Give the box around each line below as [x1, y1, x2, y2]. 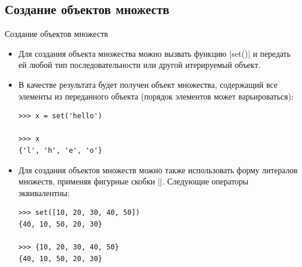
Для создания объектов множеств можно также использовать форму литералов [18, 163, 298, 176]
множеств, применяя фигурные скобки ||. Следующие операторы [18, 175, 249, 187]
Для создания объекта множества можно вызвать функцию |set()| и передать [18, 47, 291, 59]
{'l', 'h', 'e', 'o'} [18, 146, 102, 155]
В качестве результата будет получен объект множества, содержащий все [18, 78, 277, 90]
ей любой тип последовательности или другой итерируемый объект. [18, 59, 261, 71]
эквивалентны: [18, 186, 70, 198]
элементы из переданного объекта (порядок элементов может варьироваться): [18, 90, 294, 102]
